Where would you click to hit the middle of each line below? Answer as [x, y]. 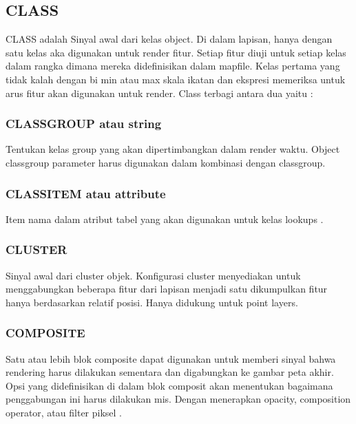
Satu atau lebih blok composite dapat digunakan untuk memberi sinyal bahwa [171, 358]
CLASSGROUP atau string [84, 124]
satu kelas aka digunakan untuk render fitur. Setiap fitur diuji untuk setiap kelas [176, 52]
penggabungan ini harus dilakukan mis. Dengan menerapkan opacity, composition [178, 399]
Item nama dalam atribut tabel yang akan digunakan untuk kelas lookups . [165, 219]
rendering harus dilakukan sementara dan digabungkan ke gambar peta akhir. [170, 372]
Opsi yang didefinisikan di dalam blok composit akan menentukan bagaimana [169, 385]
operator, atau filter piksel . [64, 412]
